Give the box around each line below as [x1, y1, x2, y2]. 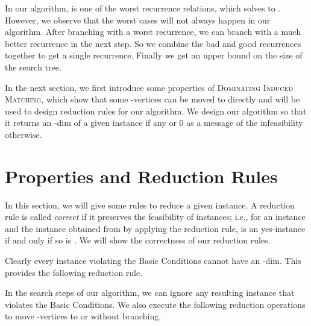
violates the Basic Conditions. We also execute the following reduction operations [5, 298, 306, 310]
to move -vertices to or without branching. [5, 310, 162, 322]
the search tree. [5, 60, 61, 73]
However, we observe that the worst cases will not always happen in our [5, 13, 271, 26]
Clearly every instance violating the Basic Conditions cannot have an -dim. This [5, 254, 301, 267]
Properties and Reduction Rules [5, 163, 278, 188]
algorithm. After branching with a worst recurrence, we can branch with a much [5, 25, 301, 38]
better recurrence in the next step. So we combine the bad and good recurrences [5, 37, 301, 49]
